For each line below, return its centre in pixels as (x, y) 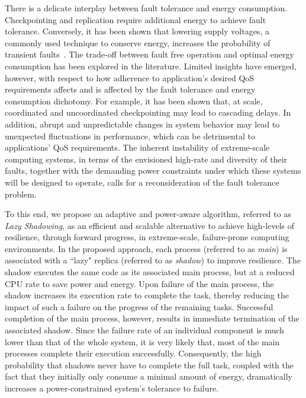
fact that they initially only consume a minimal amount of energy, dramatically (149, 376)
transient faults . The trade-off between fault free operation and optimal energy (149, 54)
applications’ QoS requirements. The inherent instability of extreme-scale (137, 147)
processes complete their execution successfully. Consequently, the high (133, 353)
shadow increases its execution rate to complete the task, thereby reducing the (147, 295)
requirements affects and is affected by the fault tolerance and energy (130, 89)
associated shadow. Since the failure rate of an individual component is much (145, 330)
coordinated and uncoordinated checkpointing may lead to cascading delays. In (148, 112)
